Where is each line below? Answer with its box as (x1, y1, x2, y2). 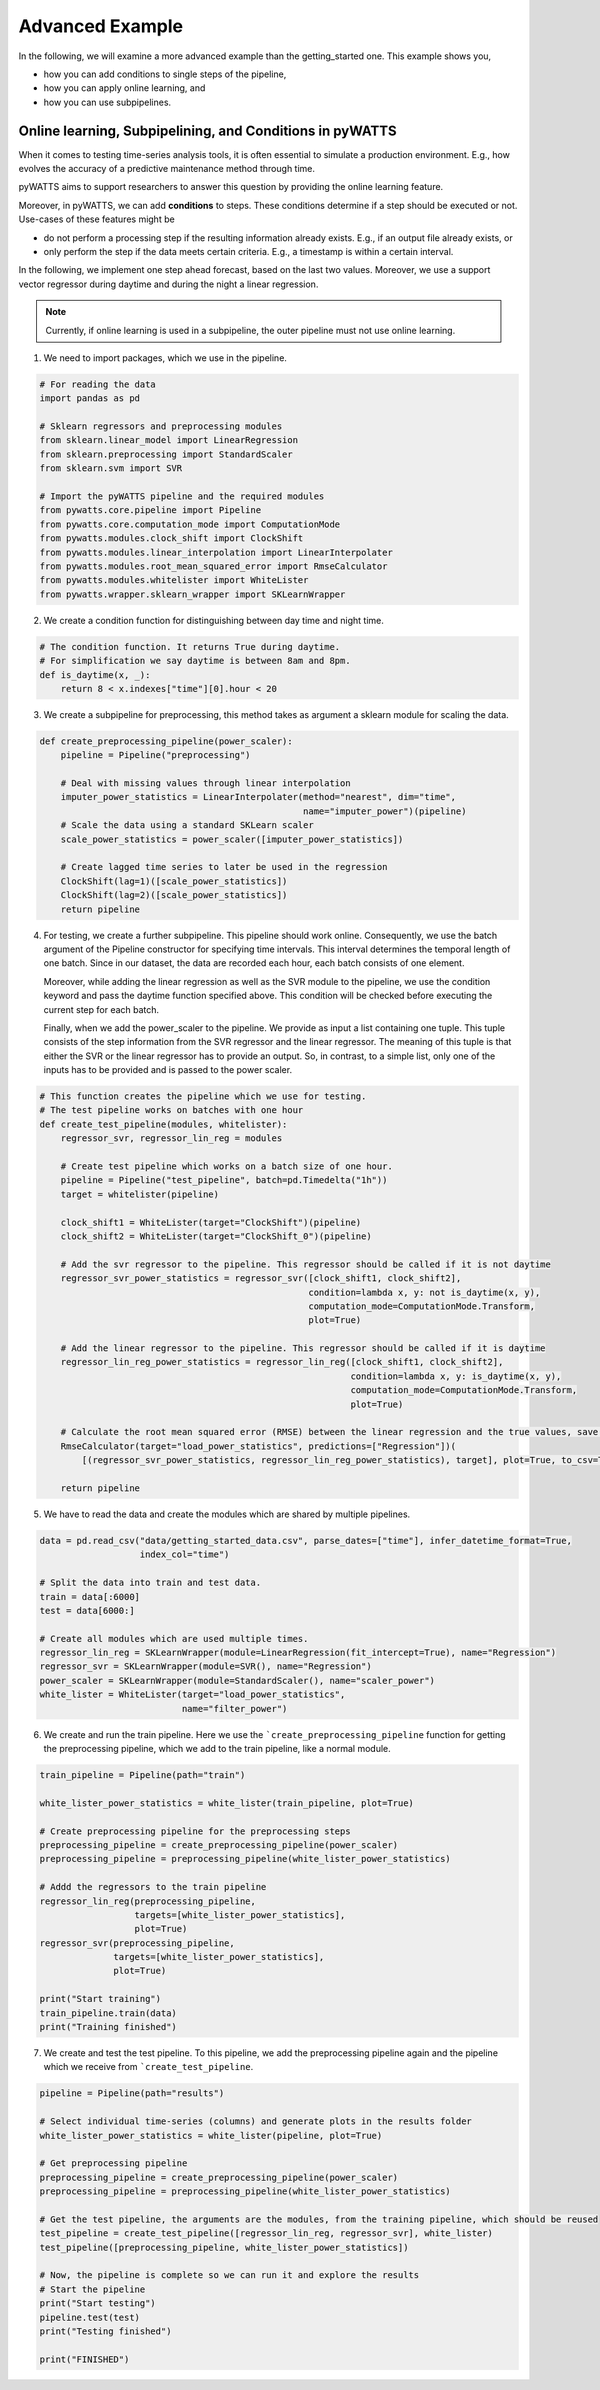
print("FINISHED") (39, 2353, 130, 2365)
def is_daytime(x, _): (39, 669, 151, 680)
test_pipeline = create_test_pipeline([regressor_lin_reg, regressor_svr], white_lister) (39, 2228, 494, 2239)
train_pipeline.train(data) (39, 2007, 177, 2019)
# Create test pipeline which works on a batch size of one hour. (60, 1161, 394, 1172)
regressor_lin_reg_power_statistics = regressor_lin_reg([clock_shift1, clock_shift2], (60, 1356, 504, 1368)
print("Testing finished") (39, 2326, 172, 2337)
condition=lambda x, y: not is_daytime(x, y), (308, 1286, 541, 1298)
